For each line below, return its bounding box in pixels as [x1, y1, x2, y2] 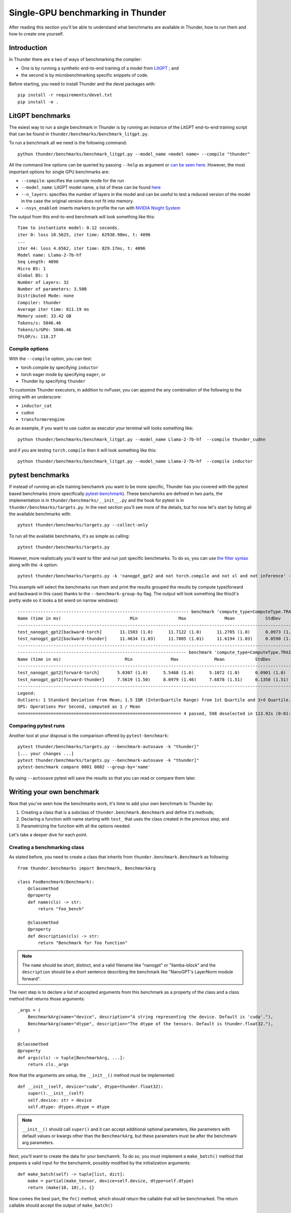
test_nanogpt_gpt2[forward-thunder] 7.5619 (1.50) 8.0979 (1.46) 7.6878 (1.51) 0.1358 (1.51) [17, 677, 289, 682]
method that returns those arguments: [9, 996, 85, 1002]
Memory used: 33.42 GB [17, 313, 72, 319]
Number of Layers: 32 [17, 279, 69, 285]
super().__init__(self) [27, 1091, 84, 1096]
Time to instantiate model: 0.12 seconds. [17, 225, 120, 230]
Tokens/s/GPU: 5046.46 [17, 327, 72, 332]
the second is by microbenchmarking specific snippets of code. [21, 72, 149, 78]
